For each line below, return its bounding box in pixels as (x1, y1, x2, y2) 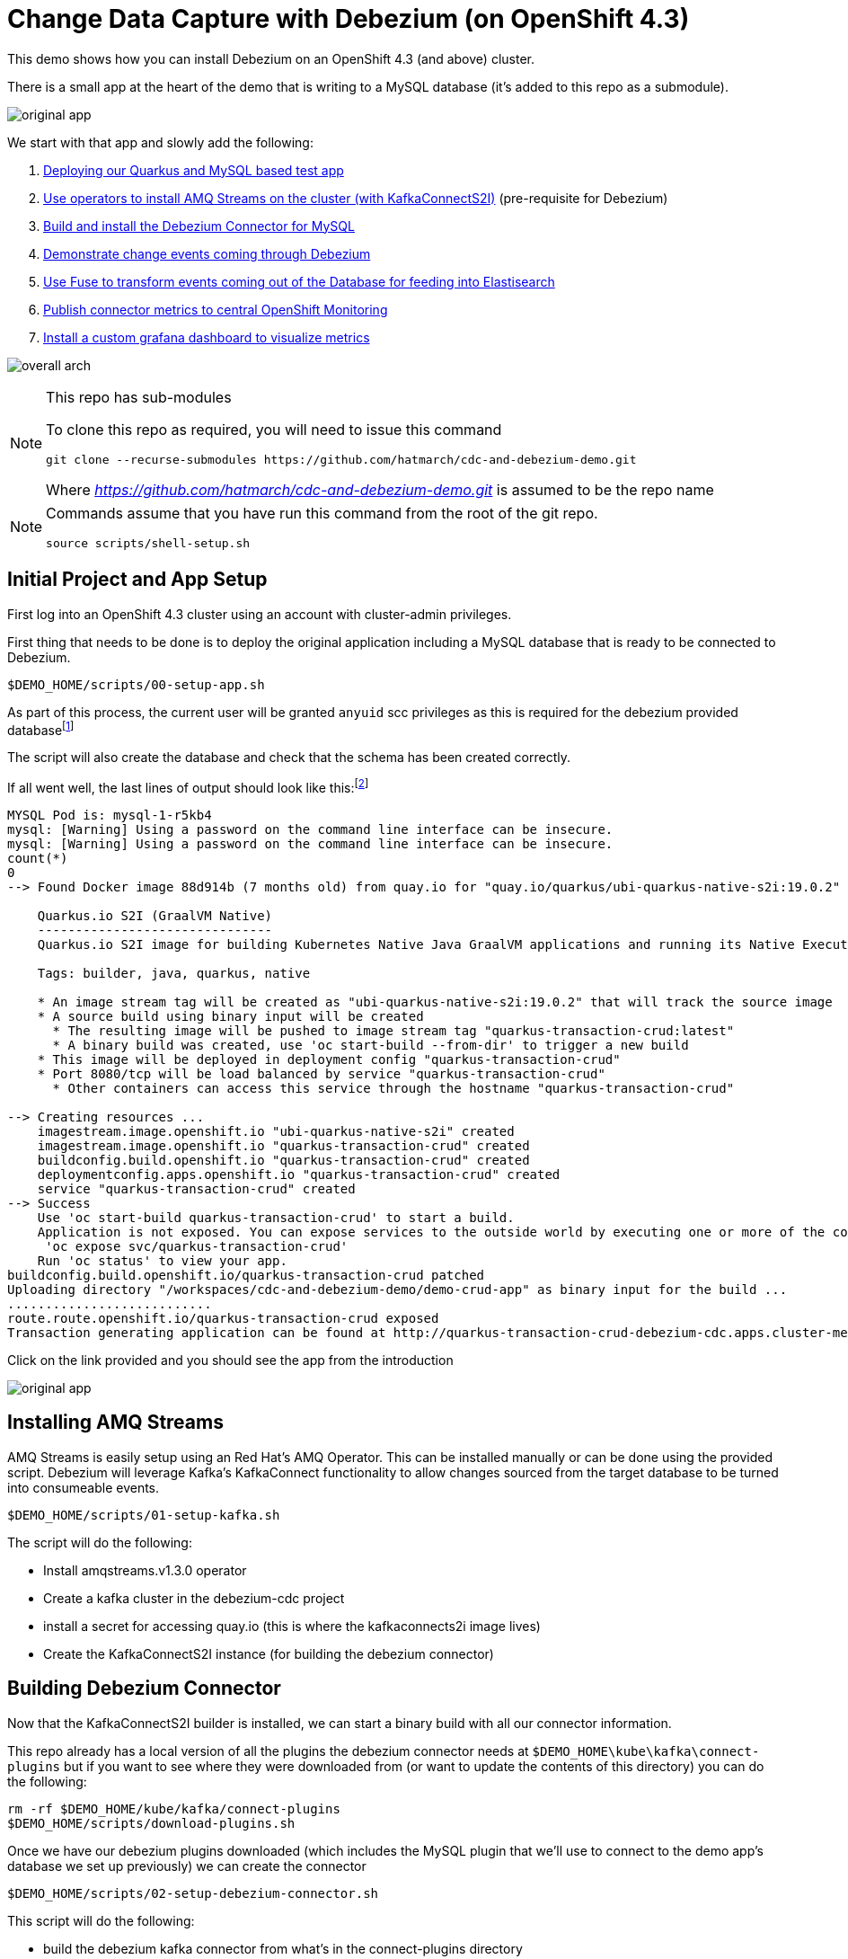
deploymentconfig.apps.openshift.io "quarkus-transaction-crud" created (37, 1166, 561, 1182)
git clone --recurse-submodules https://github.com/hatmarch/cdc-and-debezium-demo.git (46, 452, 637, 466)
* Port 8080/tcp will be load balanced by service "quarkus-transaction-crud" (37, 1066, 605, 1081)
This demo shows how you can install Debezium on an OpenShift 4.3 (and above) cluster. (7, 50, 534, 66)
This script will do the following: (7, 1912, 195, 1928)
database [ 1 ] (7, 719, 75, 738)
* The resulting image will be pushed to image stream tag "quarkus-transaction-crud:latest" (52, 1023, 735, 1038)
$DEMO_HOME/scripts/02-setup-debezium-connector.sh (7, 1885, 379, 1901)
